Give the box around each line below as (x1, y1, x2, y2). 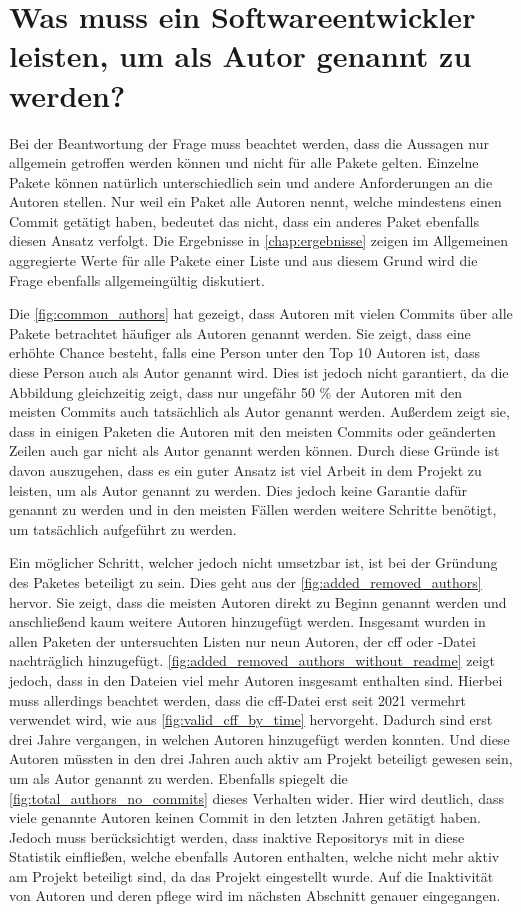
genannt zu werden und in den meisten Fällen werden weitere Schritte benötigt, (9, 499, 497, 520)
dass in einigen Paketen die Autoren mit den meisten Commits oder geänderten (9, 420, 496, 441)
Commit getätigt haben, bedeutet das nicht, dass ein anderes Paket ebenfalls (9, 210, 479, 231)
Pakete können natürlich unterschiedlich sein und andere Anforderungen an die (9, 171, 493, 192)
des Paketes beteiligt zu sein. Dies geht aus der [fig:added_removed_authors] (9, 571, 482, 592)
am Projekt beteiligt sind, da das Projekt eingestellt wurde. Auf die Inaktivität (9, 865, 494, 886)
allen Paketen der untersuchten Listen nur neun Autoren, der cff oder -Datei (9, 630, 476, 651)
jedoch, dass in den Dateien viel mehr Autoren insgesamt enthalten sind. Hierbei (9, 669, 503, 690)
